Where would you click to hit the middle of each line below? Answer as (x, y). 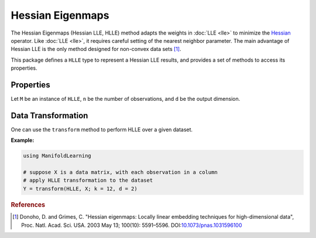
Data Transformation (49, 115)
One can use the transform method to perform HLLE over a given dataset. (102, 130)
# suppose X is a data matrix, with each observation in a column (120, 172)
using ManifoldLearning (57, 156)
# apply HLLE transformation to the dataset (88, 181)
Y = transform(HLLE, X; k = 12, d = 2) (80, 188)
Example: (23, 140)
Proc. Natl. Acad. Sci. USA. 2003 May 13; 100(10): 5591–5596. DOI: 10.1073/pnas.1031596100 (132, 225)
